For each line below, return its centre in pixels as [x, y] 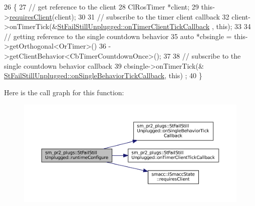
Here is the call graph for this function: [64, 92]
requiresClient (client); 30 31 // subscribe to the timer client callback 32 [119, 16]
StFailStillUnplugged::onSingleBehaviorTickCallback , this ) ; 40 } [103, 75]
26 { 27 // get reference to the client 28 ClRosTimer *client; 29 [101, 7]
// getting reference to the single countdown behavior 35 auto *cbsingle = [118, 36]
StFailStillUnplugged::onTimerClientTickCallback [134, 26]
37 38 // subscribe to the [202, 55]
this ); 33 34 [233, 26]
